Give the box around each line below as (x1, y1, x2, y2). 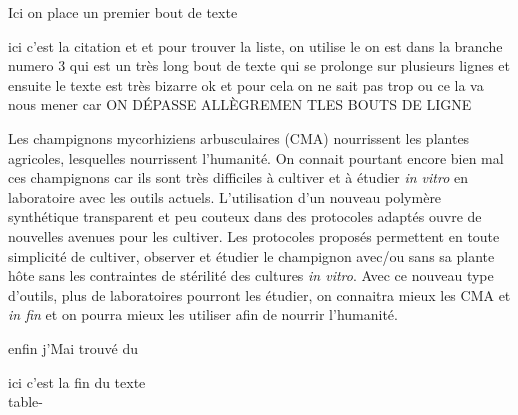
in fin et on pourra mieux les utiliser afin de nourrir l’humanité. (8, 304, 398, 325)
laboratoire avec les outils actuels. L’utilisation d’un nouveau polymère (8, 186, 442, 207)
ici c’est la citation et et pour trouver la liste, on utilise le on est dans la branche (8, 35, 503, 56)
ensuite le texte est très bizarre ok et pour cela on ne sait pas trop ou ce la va (8, 74, 484, 95)
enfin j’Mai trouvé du (8, 337, 138, 358)
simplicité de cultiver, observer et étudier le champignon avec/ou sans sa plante (8, 245, 495, 266)
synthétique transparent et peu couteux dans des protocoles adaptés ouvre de (8, 206, 482, 227)
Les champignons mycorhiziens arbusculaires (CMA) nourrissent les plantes (8, 127, 470, 148)
